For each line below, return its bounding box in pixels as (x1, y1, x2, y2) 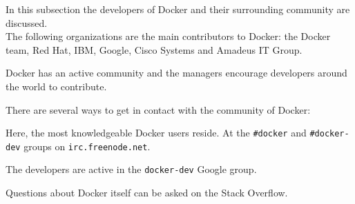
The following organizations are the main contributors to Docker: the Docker (6, 29, 331, 43)
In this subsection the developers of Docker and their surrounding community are (6, 2, 350, 16)
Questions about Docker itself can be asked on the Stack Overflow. (6, 185, 288, 200)
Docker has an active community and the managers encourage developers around (6, 65, 347, 80)
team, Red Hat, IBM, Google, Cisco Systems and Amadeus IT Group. (6, 42, 303, 57)
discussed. (6, 15, 48, 30)
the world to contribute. (6, 79, 107, 93)
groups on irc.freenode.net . (23, 139, 151, 153)
